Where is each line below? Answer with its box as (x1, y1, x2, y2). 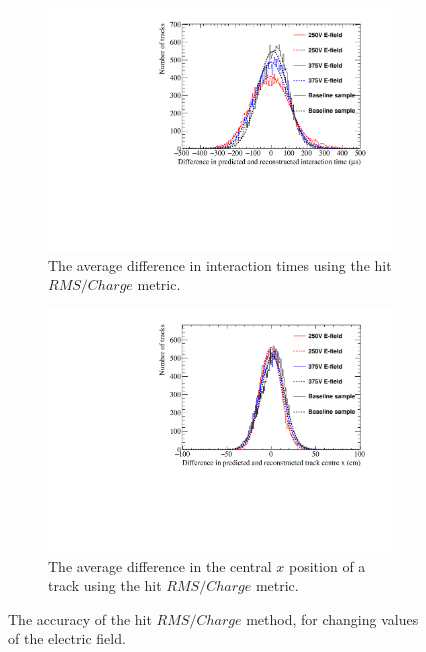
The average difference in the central (48, 555, 272, 576)
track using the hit (48, 575, 162, 596)
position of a (289, 555, 366, 576)
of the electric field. (8, 628, 126, 649)
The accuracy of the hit (8, 608, 152, 629)
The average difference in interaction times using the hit (48, 254, 392, 275)
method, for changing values (246, 608, 419, 629)
